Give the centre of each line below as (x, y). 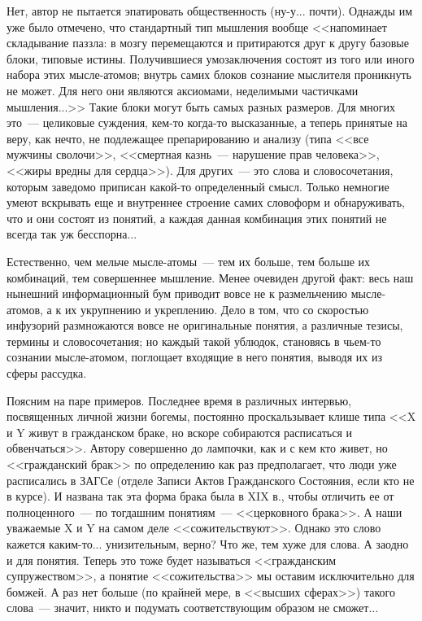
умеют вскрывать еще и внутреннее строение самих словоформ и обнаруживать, (206, 202)
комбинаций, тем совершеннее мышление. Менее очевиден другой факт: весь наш (210, 277)
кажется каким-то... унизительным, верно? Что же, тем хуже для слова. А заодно (208, 544)
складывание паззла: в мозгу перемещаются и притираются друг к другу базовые (208, 43)
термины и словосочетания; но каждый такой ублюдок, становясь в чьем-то (194, 341)
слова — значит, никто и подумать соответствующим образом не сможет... (193, 608)
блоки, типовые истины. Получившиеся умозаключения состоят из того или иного (211, 58)
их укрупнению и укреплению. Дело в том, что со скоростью (217, 309)
